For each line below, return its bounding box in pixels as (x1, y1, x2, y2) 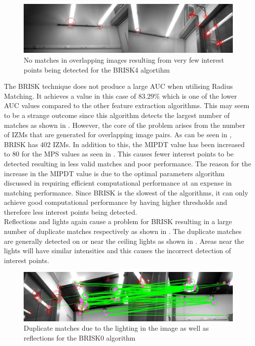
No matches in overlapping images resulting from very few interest (24, 54, 224, 65)
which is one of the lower (162, 90, 237, 101)
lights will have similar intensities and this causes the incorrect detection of (4, 245, 231, 256)
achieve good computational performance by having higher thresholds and (4, 197, 227, 207)
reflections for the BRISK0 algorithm (24, 333, 136, 343)
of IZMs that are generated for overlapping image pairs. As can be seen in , (4, 129, 232, 140)
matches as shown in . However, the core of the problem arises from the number (4, 119, 245, 130)
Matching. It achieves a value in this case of (4, 90, 136, 101)
